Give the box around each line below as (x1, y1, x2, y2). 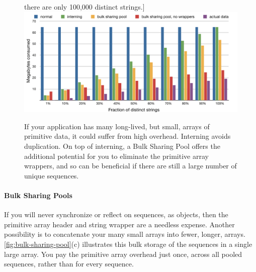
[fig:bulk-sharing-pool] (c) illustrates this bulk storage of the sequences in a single (4, 238, 252, 249)
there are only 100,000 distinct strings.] (24, 2, 145, 12)
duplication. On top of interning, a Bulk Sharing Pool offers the (24, 140, 220, 151)
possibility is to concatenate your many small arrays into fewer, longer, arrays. (4, 229, 245, 239)
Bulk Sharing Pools (4, 190, 72, 200)
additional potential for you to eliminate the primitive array (24, 150, 209, 161)
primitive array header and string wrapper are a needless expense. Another (4, 219, 235, 229)
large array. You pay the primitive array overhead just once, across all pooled (4, 248, 242, 259)
